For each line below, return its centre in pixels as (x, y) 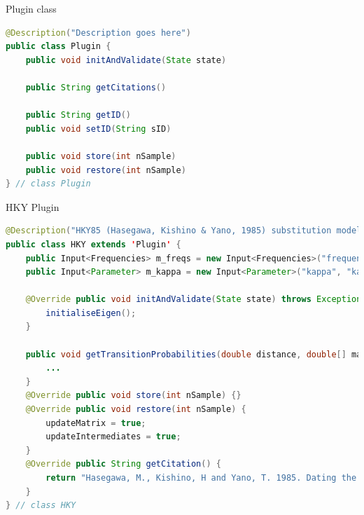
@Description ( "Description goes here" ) (98, 33)
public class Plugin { (58, 47)
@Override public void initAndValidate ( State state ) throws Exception (194, 300)
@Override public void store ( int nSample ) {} (133, 396)
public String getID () (78, 115)
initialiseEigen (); (91, 313)
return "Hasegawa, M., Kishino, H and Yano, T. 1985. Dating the (201, 478)
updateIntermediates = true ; (113, 437)
